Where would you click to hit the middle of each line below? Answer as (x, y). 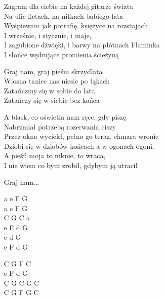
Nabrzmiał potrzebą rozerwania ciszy (60, 126)
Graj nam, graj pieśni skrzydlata (53, 71)
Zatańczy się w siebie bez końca (52, 100)
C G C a (17, 218)
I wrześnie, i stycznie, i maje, (48, 35)
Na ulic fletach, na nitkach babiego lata (64, 16)
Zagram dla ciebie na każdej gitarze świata (69, 6)
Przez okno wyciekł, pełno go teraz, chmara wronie (81, 136)
